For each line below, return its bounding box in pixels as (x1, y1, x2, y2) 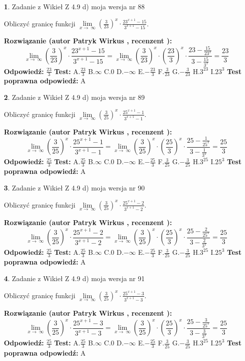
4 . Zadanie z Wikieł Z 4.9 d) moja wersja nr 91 (4, 273, 145, 284)
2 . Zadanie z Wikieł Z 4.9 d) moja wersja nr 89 (4, 92, 145, 102)
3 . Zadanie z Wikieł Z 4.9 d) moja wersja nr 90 (4, 183, 145, 193)
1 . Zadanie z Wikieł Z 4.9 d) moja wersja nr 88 (4, 1, 145, 11)
